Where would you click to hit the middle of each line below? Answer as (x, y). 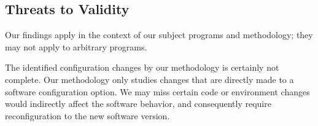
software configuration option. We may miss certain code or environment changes (157, 91)
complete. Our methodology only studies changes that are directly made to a (149, 79)
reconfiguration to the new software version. (87, 115)
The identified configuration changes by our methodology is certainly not (142, 67)
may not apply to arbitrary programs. (76, 46)
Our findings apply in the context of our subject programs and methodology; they (159, 35)
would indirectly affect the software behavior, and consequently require (138, 104)
